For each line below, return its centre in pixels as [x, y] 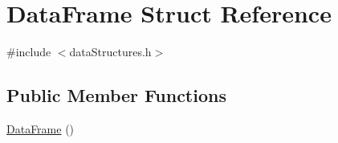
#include [29, 52]
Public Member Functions [116, 95]
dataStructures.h [110, 52]
